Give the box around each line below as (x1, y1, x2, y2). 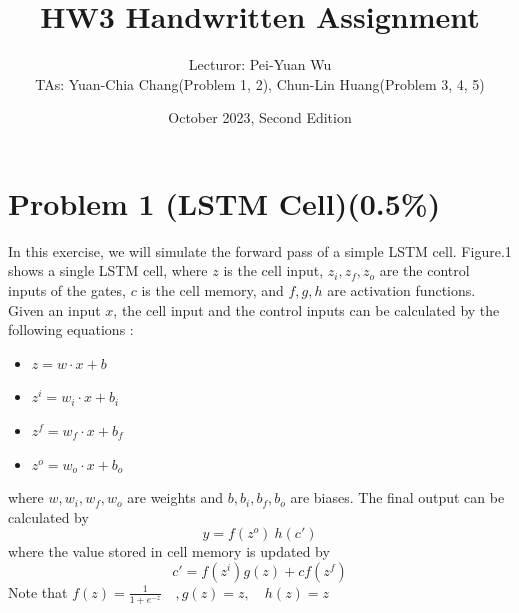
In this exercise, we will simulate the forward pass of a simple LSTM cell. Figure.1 (8, 240, 512, 261)
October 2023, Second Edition (168, 107, 352, 128)
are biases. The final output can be (290, 487, 505, 508)
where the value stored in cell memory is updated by (8, 541, 330, 562)
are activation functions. (327, 280, 476, 301)
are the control (379, 260, 470, 281)
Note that (8, 581, 68, 602)
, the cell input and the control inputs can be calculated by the (113, 299, 500, 320)
